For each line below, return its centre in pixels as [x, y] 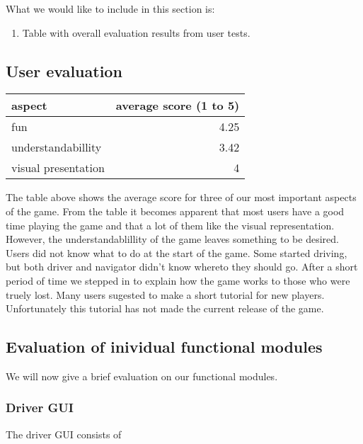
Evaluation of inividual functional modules [164, 347]
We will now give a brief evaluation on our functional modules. [142, 376]
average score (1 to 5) [178, 106]
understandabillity [57, 147]
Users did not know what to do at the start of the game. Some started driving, [177, 252]
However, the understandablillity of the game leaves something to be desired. [172, 239]
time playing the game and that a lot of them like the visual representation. [170, 225]
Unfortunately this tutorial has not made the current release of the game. [165, 308]
